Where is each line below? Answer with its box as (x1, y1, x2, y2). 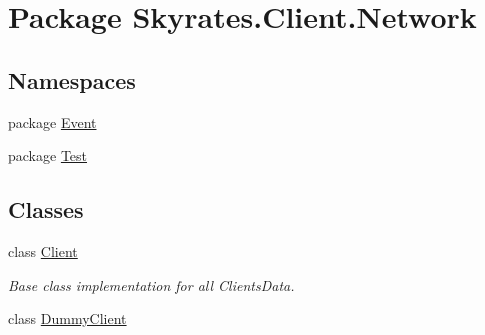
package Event (8, 111, 97, 132)
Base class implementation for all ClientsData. (8, 274, 295, 295)
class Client (8, 240, 78, 261)
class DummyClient (8, 308, 127, 329)
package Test (8, 145, 88, 166)
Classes (8, 194, 84, 225)
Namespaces (8, 64, 136, 95)
